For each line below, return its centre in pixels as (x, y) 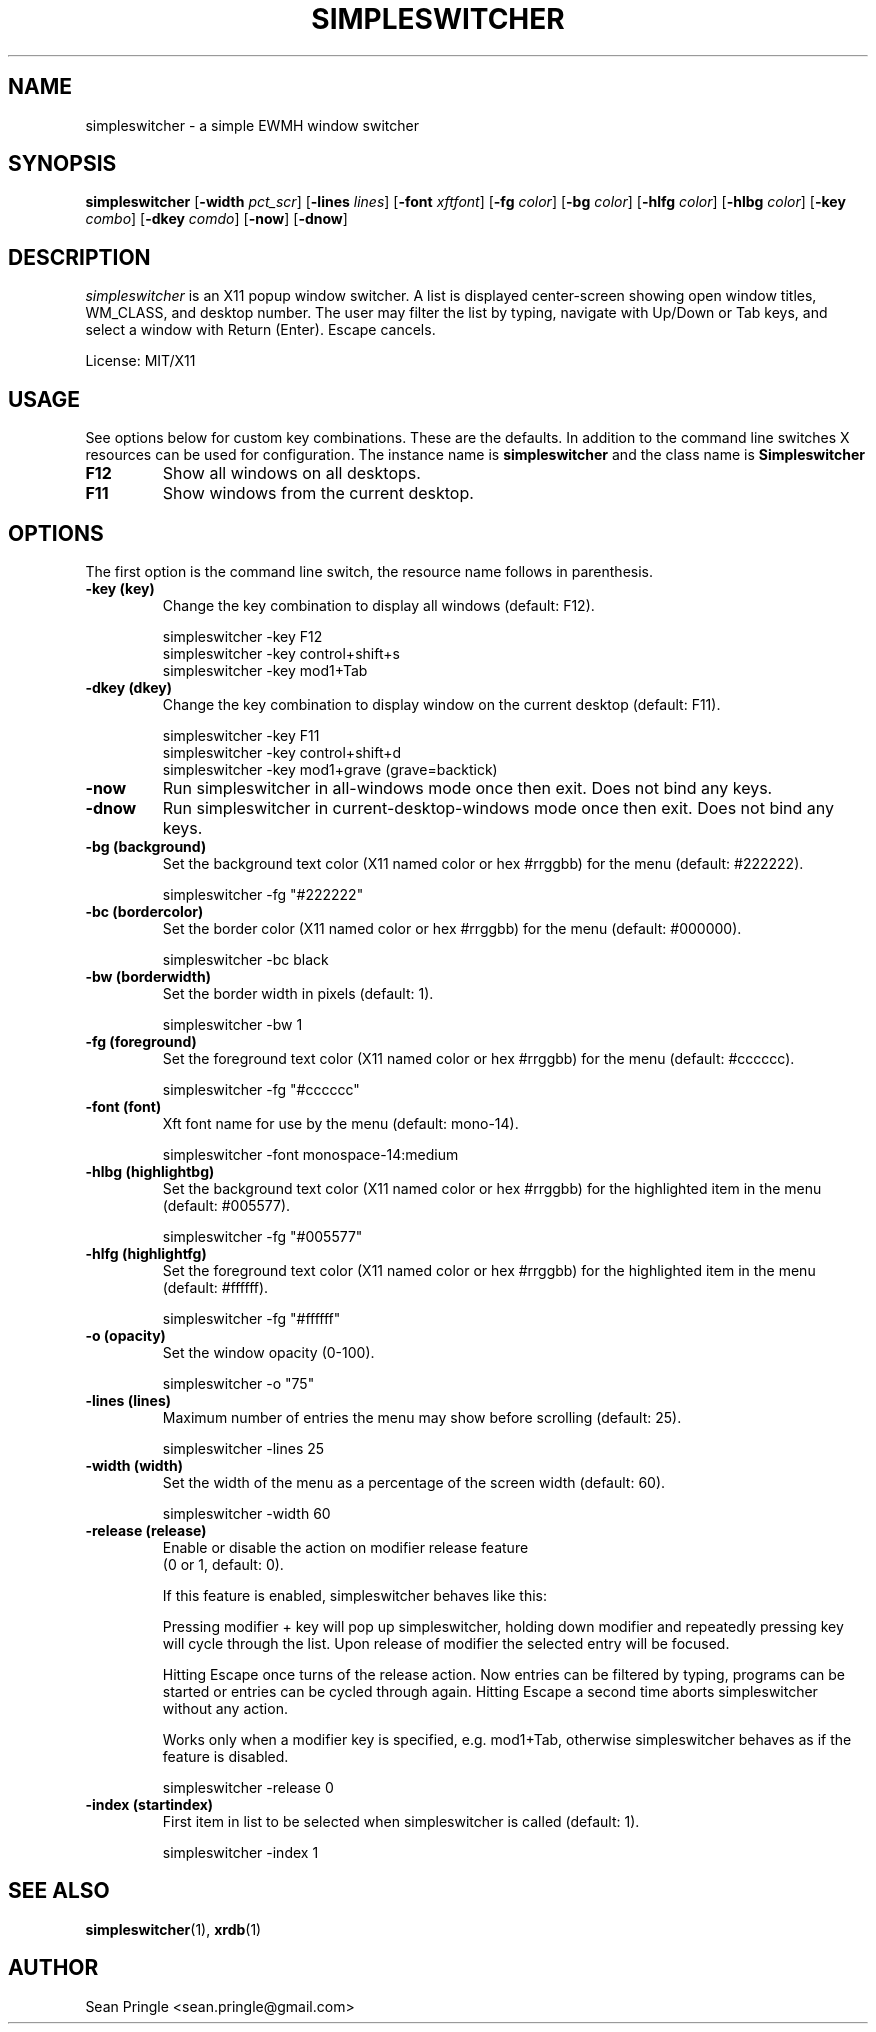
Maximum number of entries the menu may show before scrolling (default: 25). (422, 1417)
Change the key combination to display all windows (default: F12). (378, 605)
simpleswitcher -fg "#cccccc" (261, 1089)
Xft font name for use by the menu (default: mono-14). (340, 1123)
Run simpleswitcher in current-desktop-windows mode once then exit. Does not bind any (498, 807)
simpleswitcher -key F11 (241, 735)
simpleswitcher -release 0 (248, 1787)
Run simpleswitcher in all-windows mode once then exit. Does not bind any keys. (467, 787)
